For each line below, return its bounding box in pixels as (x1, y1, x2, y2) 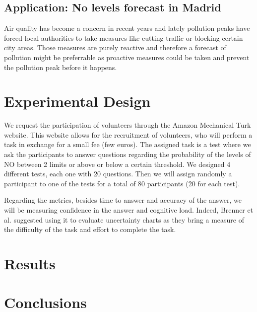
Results (4, 253, 56, 274)
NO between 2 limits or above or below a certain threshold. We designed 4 (4, 158, 231, 169)
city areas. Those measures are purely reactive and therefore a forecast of (4, 42, 226, 53)
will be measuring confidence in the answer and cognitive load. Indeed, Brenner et (4, 205, 254, 215)
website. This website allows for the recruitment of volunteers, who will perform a (4, 129, 253, 140)
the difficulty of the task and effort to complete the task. (4, 224, 176, 234)
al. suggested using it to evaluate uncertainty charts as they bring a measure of (4, 214, 244, 225)
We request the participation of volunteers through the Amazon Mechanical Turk (4, 120, 251, 130)
